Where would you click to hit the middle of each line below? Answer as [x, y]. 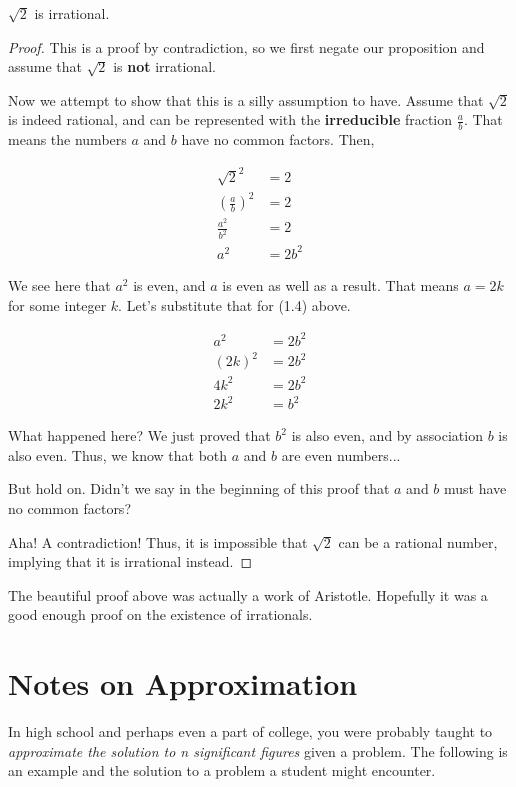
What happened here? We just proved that [139, 435]
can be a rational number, [418, 541]
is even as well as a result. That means [340, 284]
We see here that [59, 284]
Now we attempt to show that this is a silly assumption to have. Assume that [246, 99]
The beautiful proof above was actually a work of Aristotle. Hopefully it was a [248, 594]
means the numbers [67, 139]
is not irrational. [164, 66]
